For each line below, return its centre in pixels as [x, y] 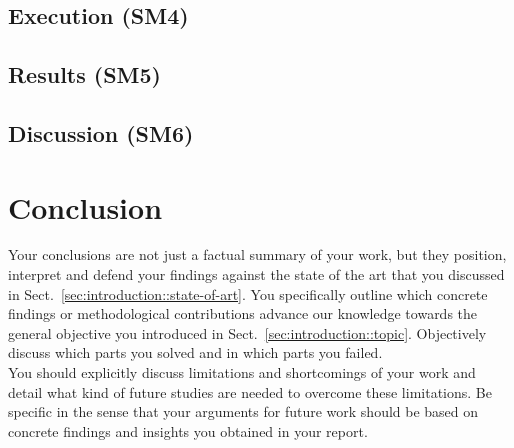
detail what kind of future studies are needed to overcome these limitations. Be [250, 391]
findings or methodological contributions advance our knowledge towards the [243, 313]
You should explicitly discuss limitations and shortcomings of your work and [242, 372]
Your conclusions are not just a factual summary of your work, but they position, [257, 254]
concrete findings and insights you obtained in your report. [188, 430]
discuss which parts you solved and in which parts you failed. [195, 352]
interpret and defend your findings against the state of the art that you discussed [256, 274]
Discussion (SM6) [101, 132]
